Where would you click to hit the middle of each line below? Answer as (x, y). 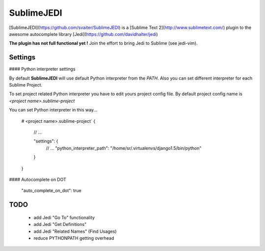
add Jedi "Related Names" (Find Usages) (75, 231)
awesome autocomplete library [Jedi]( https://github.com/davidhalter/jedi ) (83, 34)
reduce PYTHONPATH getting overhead (74, 238)
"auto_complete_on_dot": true (52, 191)
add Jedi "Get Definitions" (60, 224)
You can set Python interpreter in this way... (53, 110)
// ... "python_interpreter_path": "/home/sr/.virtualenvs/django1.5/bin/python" (124, 148)
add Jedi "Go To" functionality (64, 217)
